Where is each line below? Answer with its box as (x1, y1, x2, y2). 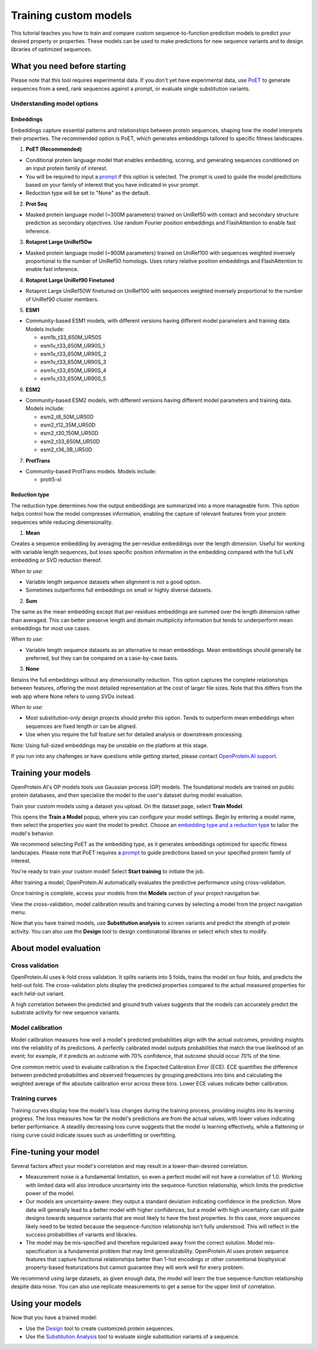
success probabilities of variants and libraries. (25, 1231, 138, 1238)
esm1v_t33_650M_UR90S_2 (40, 350, 107, 357)
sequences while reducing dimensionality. (11, 519, 113, 526)
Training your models (11, 768, 91, 778)
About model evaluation (11, 943, 101, 953)
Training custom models (11, 9, 132, 22)
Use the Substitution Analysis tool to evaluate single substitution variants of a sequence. (25, 1332, 240, 1340)
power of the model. (25, 1189, 75, 1196)
